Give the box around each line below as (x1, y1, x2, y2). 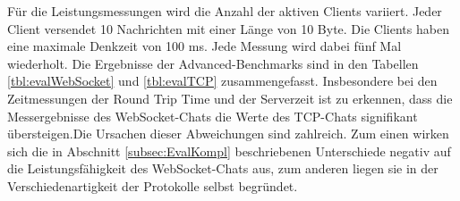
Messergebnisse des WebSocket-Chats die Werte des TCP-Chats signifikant (7, 106, 418, 125)
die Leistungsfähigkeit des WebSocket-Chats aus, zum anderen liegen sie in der (7, 159, 439, 178)
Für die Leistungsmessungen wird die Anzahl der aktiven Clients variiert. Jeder (7, 2, 442, 20)
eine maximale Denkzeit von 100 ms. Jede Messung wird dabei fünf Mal (7, 37, 402, 55)
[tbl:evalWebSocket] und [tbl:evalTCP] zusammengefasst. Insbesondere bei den (7, 71, 438, 90)
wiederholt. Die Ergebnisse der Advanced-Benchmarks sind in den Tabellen (7, 54, 419, 72)
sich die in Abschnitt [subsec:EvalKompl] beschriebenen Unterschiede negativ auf (7, 141, 451, 160)
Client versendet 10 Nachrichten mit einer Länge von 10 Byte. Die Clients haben (7, 19, 449, 38)
